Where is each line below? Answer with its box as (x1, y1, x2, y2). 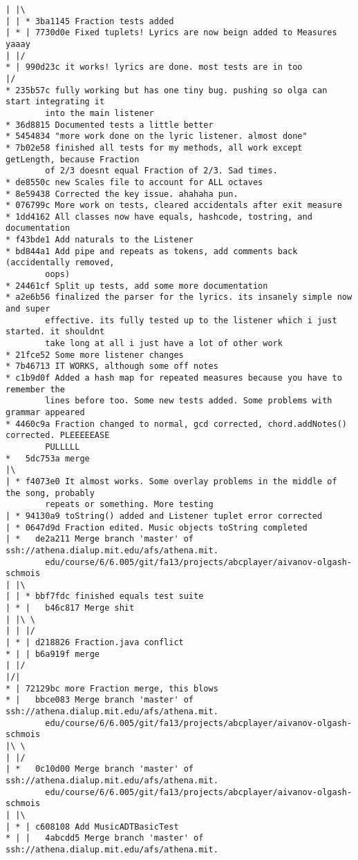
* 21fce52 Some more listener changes (6, 350, 184, 360)
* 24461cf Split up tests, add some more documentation (6, 280, 268, 291)
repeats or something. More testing (45, 499, 214, 510)
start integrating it (6, 97, 105, 107)
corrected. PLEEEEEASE (6, 430, 110, 441)
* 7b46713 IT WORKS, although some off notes (6, 361, 218, 372)
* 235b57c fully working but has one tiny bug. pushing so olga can (6, 85, 328, 95)
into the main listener (45, 108, 154, 118)
